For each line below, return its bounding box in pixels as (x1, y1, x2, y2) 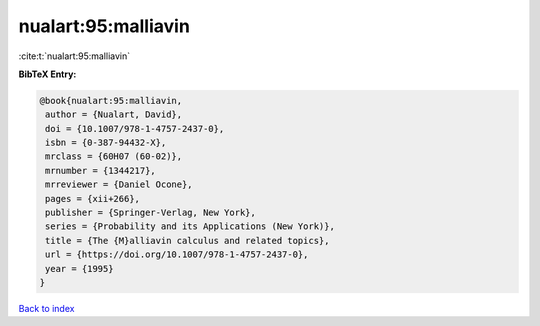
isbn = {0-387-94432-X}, (45, 137, 167, 149)
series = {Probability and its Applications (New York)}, (45, 221, 335, 232)
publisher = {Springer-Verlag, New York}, (45, 207, 257, 219)
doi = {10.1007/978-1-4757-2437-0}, (45, 123, 225, 134)
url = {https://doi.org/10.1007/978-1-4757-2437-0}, (45, 249, 309, 260)
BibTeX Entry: (18, 68, 77, 80)
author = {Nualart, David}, (45, 109, 183, 120)
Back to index (18, 302, 75, 314)
